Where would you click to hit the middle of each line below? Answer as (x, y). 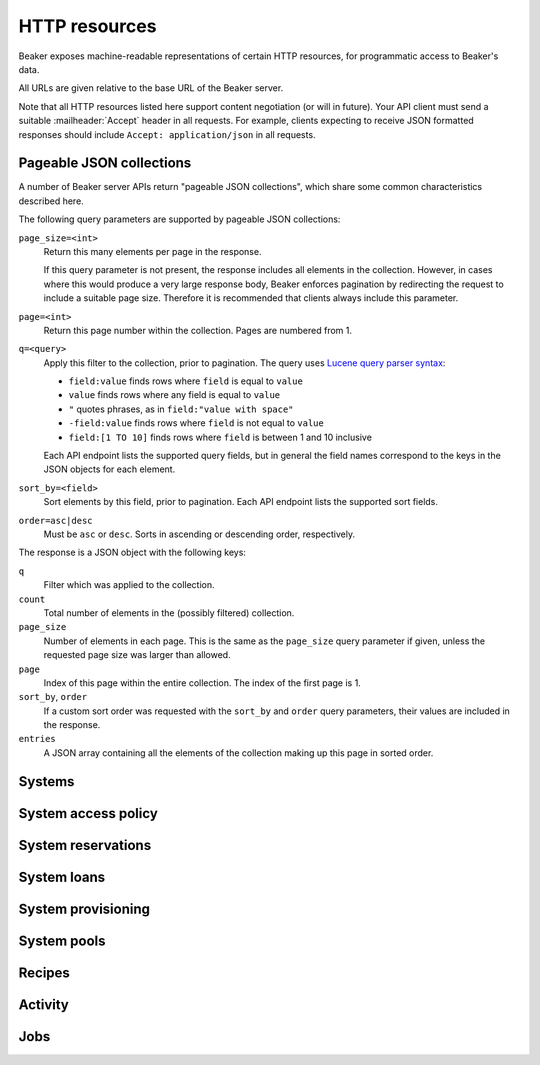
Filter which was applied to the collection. (129, 585)
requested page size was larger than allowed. (137, 655)
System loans (62, 876)
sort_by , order (53, 697)
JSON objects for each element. (109, 469)
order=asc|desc (56, 520)
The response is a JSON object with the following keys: (132, 552)
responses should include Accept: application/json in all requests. (167, 134)
